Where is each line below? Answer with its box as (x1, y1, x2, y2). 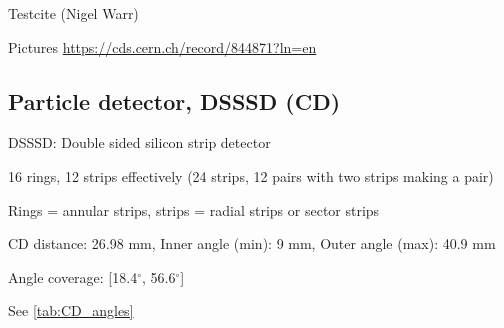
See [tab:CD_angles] (8, 300, 134, 321)
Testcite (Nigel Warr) (8, 3, 139, 23)
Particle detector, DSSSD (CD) (8, 85, 341, 116)
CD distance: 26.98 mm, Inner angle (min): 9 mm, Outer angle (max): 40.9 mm (8, 233, 496, 254)
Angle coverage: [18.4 (8, 266, 138, 287)
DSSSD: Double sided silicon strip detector (8, 132, 271, 153)
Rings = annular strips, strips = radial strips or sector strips (8, 199, 380, 220)
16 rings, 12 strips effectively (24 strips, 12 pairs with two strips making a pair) (8, 165, 494, 186)
